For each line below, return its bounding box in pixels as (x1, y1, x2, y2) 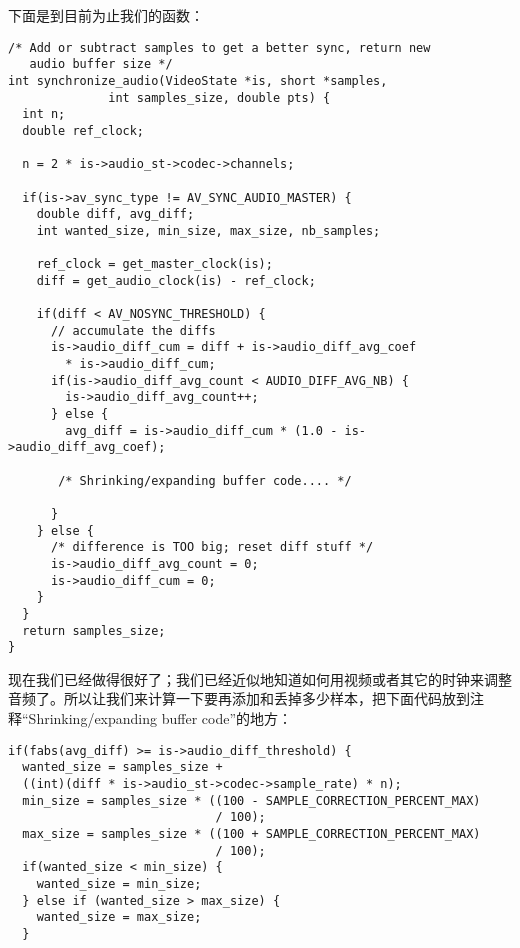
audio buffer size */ (29, 57, 173, 72)
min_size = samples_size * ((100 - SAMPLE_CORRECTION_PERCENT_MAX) (22, 793, 481, 808)
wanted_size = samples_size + (22, 760, 223, 775)
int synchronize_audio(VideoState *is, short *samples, (8, 73, 388, 88)
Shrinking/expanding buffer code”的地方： (28, 708, 293, 729)
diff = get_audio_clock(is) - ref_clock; (36, 273, 316, 288)
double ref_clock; (22, 123, 145, 138)
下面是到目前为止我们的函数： (8, 5, 204, 25)
